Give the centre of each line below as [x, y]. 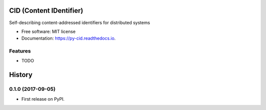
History [21, 75]
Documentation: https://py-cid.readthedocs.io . [68, 38]
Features [20, 51]
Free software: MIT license [49, 31]
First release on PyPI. [43, 99]
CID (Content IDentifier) [46, 11]
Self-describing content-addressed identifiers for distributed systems [80, 23]
